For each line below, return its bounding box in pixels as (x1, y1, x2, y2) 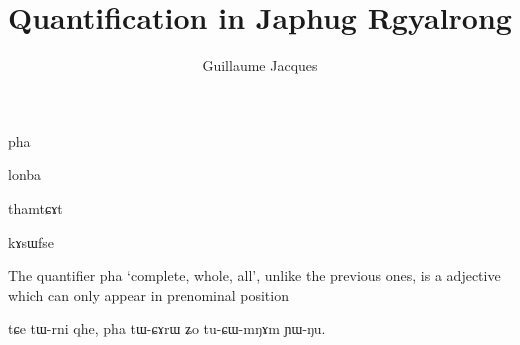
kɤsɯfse (8, 231, 55, 252)
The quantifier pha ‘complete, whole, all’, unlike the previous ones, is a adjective (8, 265, 501, 286)
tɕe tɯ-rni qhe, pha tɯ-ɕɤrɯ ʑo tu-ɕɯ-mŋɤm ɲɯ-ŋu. (8, 318, 326, 339)
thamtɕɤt (8, 197, 63, 218)
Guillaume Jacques (202, 55, 318, 76)
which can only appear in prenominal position (8, 284, 289, 305)
